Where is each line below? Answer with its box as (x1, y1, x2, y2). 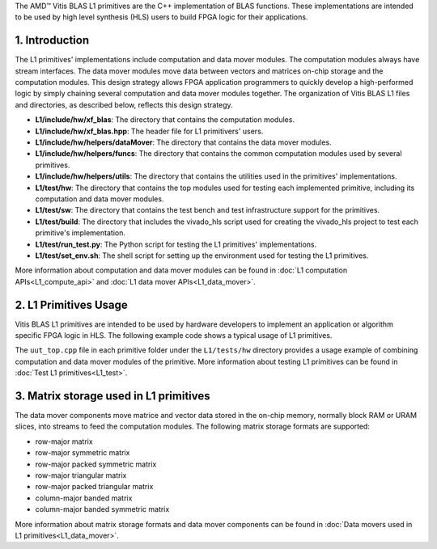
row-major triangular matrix (35, 471, 127, 480)
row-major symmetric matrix (35, 448, 130, 458)
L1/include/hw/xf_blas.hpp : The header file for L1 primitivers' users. (35, 126, 264, 136)
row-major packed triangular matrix (35, 482, 154, 492)
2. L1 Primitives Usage (15, 298, 129, 311)
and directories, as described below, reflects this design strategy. (15, 99, 234, 109)
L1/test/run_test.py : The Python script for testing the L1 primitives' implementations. (35, 239, 317, 249)
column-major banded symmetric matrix (35, 505, 170, 514)
